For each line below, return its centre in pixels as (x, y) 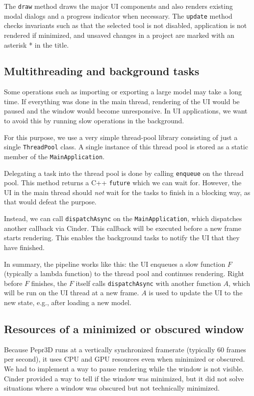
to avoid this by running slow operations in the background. (94, 121)
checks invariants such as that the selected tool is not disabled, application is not (126, 25)
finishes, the (49, 283)
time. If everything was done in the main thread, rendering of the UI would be (122, 101)
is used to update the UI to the (196, 293)
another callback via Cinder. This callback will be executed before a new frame (123, 228)
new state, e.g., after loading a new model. (68, 302)
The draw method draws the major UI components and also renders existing (118, 6)
